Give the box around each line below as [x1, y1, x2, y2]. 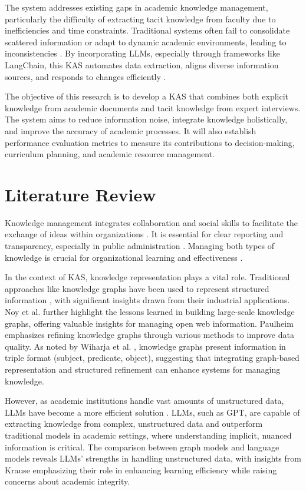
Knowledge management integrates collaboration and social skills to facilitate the [5, 216, 298, 228]
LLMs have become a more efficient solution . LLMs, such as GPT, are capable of [5, 406, 300, 418]
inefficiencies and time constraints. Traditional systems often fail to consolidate [5, 24, 290, 37]
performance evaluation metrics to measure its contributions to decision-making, [5, 136, 295, 148]
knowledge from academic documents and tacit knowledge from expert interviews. [5, 101, 301, 114]
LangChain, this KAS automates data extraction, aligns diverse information [5, 58, 279, 71]
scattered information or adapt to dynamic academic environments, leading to [5, 35, 287, 48]
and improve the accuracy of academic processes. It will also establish [5, 124, 256, 137]
